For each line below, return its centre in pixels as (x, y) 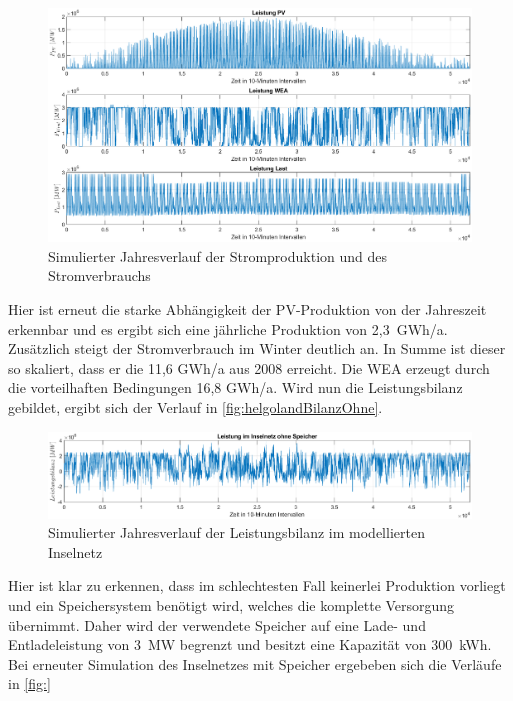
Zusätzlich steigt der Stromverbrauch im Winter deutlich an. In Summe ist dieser (257, 348)
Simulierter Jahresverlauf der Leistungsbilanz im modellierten (236, 532)
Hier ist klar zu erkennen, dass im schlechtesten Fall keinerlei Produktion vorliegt (257, 585)
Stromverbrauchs (99, 275)
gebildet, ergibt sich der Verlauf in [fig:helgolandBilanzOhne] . (195, 406)
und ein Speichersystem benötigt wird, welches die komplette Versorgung (231, 604)
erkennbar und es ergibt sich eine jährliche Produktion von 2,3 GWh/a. (228, 328)
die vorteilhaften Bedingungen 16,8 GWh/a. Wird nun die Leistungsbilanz (235, 387)
